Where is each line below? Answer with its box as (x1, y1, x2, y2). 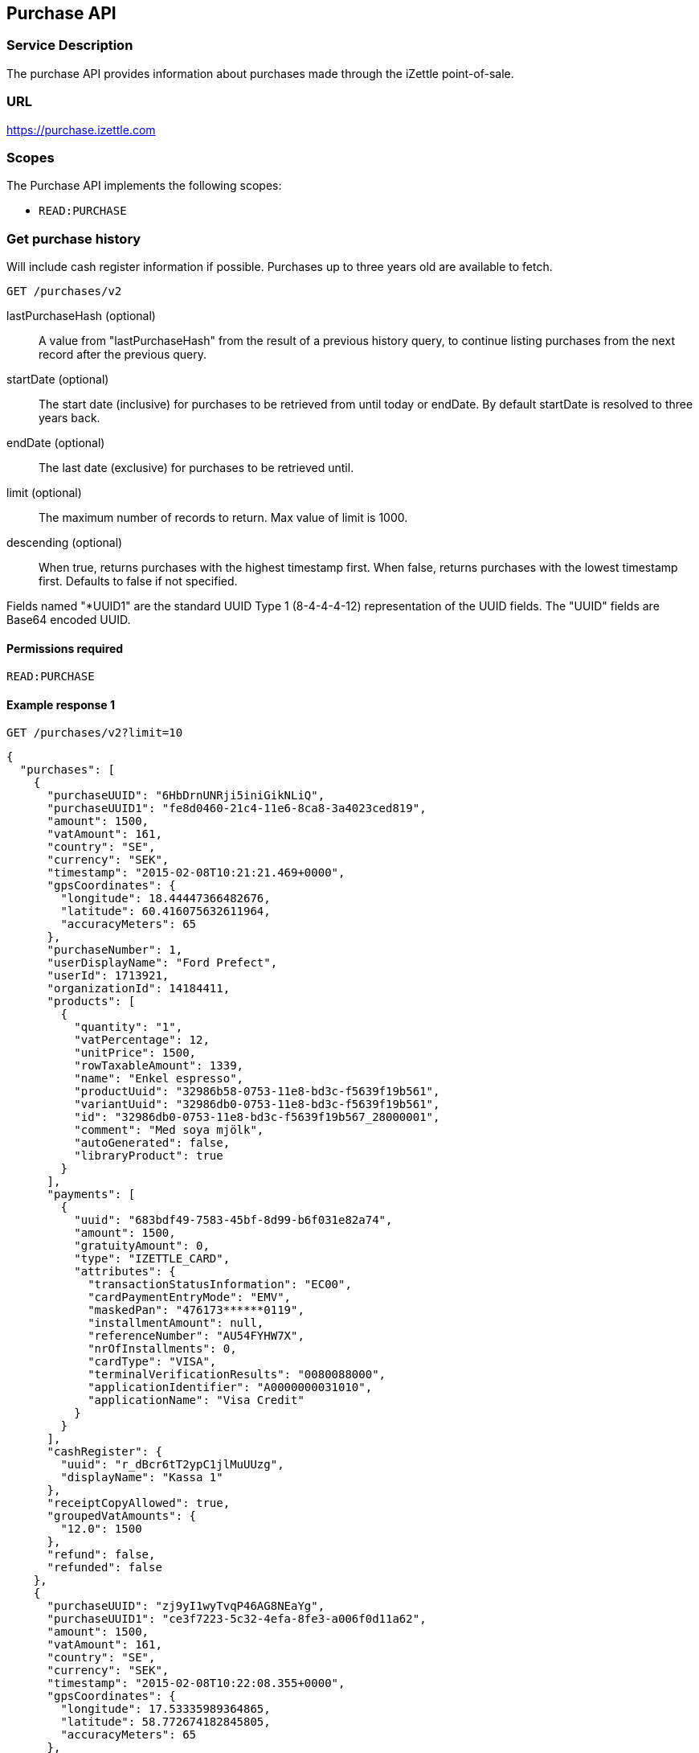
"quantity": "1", (74, 1020, 183, 1034)
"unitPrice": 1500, (74, 1046, 197, 1060)
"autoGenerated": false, (74, 1136, 231, 1150)
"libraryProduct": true (74, 1149, 223, 1163)
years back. (39, 411, 100, 425)
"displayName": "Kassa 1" (60, 1471, 223, 1484)
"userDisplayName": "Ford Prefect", (47, 956, 278, 970)
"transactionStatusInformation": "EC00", (88, 1278, 352, 1291)
